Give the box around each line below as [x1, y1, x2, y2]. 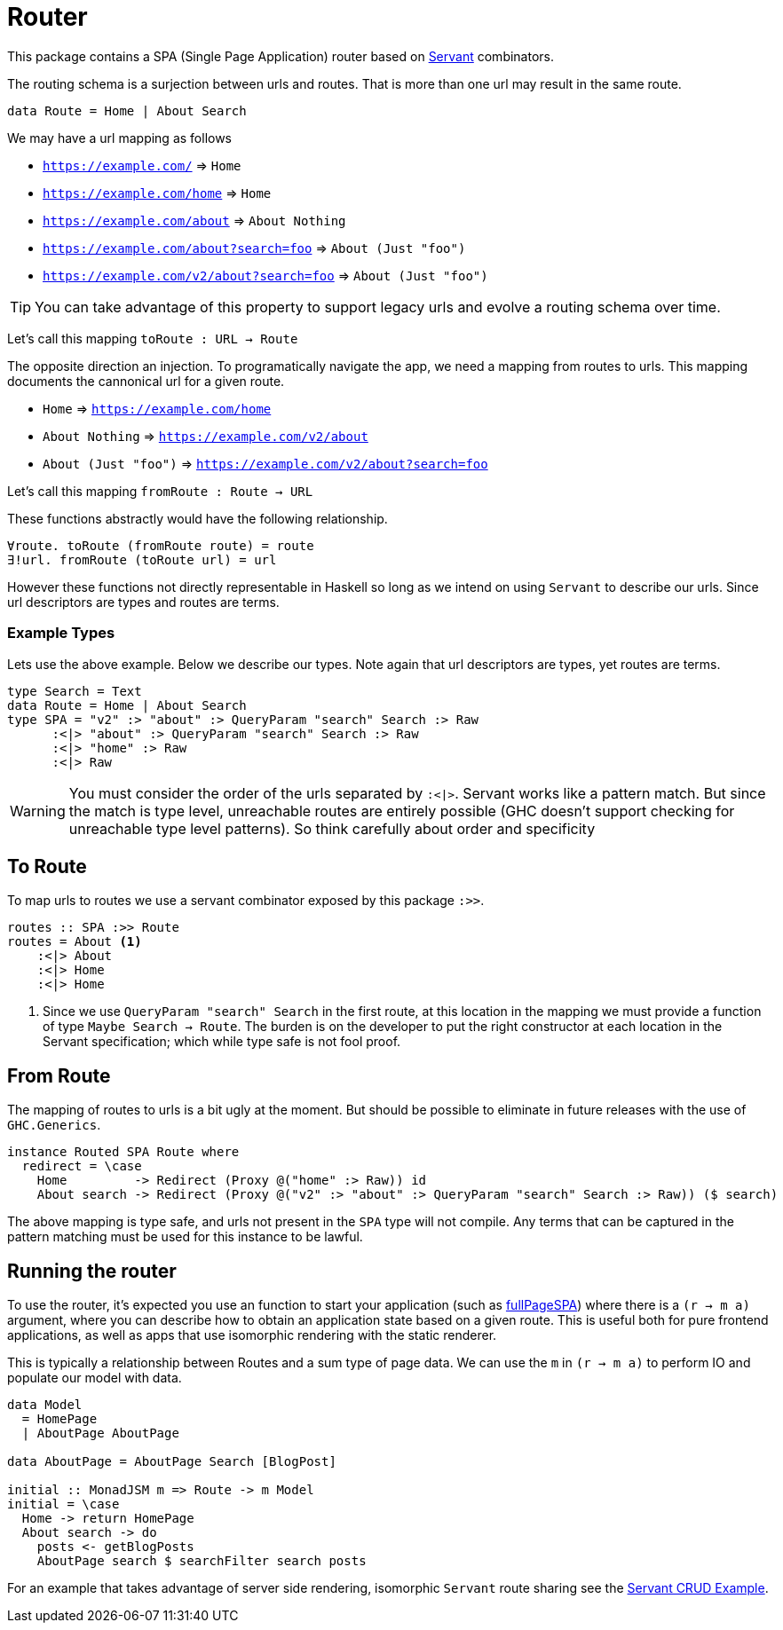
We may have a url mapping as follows [7, 130, 233, 146]
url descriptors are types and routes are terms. [7, 594, 280, 610]
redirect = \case [21, 1159, 142, 1174]
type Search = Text [7, 683, 142, 698]
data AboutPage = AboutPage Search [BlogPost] [7, 1454, 336, 1469]
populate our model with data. [7, 1370, 182, 1386]
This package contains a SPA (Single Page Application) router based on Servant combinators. [7, 48, 555, 64]
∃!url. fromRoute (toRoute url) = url [7, 552, 277, 567]
